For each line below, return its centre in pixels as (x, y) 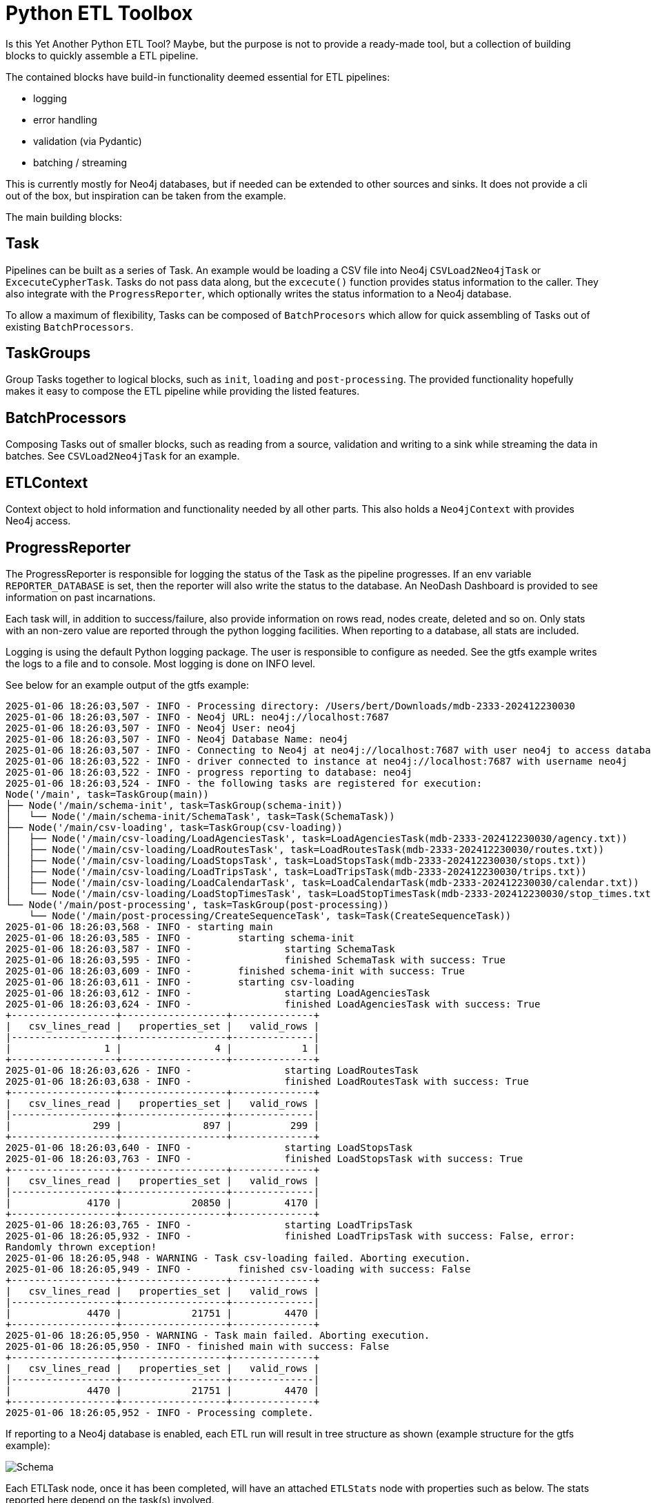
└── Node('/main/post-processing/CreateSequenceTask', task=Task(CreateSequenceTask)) (270, 915)
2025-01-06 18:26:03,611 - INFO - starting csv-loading (180, 982)
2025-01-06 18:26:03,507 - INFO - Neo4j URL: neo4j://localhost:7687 (198, 717)
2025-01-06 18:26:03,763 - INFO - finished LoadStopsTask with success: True (264, 1158)
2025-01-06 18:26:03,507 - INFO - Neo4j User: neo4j (151, 728)
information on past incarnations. (81, 597)
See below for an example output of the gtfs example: (127, 685)
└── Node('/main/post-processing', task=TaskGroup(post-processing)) (198, 904)
